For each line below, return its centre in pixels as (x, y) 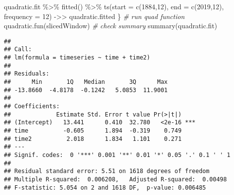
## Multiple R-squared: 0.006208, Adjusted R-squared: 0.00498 (116, 179)
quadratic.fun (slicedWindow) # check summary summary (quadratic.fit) (111, 26)
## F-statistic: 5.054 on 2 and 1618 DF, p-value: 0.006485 (105, 187)
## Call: (18, 49)
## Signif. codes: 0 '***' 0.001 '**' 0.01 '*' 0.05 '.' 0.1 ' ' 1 (117, 155)
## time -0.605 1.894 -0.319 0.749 (93, 131)
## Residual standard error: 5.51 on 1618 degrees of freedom (107, 171)
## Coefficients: (32, 107)
